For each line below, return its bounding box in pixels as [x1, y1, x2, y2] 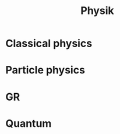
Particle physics [5, 64, 86, 77]
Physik [80, 4, 114, 17]
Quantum [5, 117, 52, 130]
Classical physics [5, 37, 93, 50]
